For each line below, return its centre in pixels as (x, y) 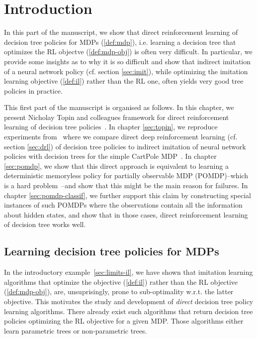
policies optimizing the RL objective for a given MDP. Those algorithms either (124, 321)
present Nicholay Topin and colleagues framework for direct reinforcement (117, 117)
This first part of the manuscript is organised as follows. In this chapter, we (119, 107)
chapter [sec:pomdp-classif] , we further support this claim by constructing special (128, 195)
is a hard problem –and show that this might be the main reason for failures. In (126, 185)
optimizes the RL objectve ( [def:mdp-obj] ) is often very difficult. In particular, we (128, 52)
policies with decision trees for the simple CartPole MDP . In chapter (110, 156)
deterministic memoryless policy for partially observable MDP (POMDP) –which (126, 175)
